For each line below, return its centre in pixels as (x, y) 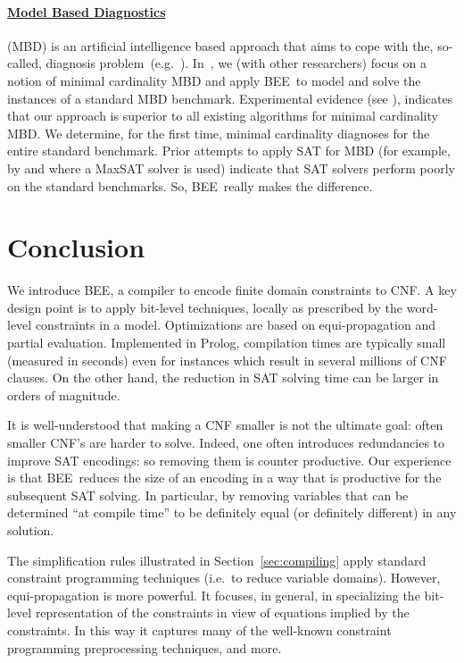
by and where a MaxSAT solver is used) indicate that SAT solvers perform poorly (231, 168)
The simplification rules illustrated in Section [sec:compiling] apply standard (217, 560)
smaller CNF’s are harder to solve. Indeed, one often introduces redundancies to (226, 443)
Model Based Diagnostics (87, 11)
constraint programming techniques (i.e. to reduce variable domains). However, (224, 578)
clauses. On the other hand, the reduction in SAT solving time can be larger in (223, 378)
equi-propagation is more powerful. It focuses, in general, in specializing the (214, 595)
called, (25, 63)
